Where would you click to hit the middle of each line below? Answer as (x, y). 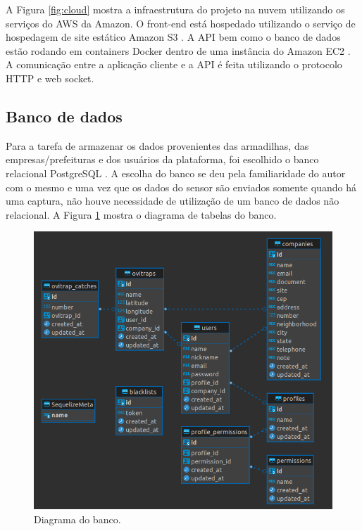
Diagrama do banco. (77, 519)
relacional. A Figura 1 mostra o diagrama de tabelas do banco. (141, 214)
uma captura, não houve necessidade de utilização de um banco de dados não (173, 201)
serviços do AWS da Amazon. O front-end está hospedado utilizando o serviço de (181, 23)
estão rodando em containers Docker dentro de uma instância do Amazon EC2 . (178, 50)
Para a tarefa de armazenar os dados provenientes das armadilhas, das (157, 145)
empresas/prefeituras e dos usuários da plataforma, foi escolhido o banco (162, 159)
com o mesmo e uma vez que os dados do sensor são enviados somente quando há (181, 187)
